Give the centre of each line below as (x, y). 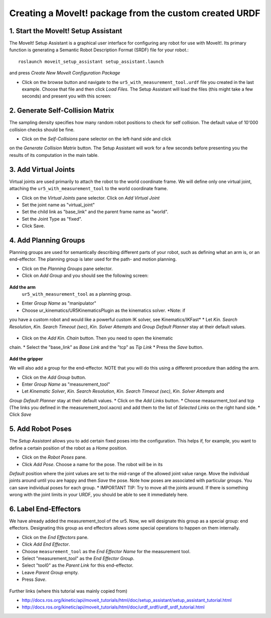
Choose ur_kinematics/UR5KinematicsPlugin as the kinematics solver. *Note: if (104, 310)
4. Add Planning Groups (47, 240)
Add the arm (23, 287)
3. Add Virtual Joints (42, 169)
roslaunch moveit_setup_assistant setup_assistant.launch (91, 61)
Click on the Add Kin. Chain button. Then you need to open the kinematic (97, 338)
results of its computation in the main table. (54, 155)
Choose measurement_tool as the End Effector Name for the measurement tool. (106, 551)
